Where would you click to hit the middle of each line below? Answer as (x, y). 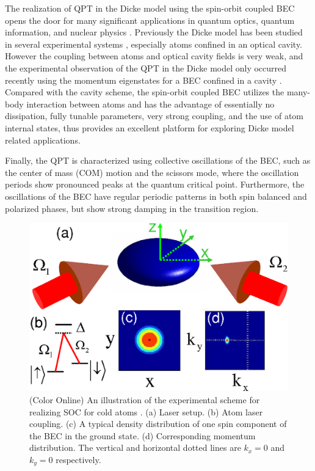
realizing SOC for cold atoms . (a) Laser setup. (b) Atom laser (146, 411)
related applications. (43, 140)
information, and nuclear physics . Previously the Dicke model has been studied (154, 32)
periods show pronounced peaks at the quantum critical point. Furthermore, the (155, 184)
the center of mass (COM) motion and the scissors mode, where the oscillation (152, 172)
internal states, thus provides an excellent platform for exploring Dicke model (150, 127)
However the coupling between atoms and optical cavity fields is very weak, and (154, 56)
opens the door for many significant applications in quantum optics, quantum (150, 20)
